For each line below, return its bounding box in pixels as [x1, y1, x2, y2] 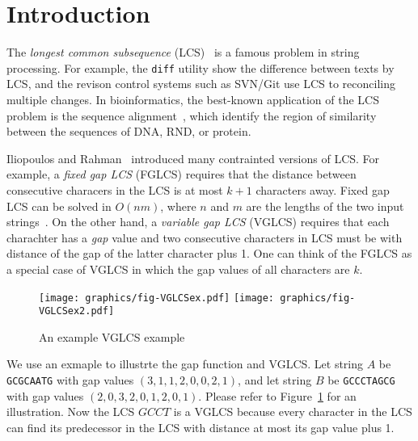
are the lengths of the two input [246, 197, 404, 214]
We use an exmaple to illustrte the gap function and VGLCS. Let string [6, 355, 364, 372]
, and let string [238, 372, 312, 388]
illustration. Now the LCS [6, 403, 135, 420]
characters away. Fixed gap [255, 181, 390, 198]
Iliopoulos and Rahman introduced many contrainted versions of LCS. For [6, 149, 380, 166]
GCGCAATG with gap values [6, 372, 134, 388]
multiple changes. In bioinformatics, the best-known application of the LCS [6, 90, 379, 107]
